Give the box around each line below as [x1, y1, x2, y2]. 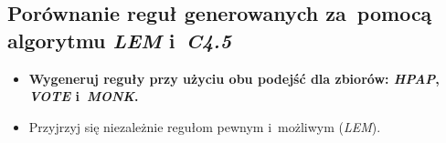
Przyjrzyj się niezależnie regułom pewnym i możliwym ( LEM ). [28, 117, 381, 136]
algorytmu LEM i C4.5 [7, 26, 232, 54]
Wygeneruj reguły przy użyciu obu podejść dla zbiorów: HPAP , [28, 68, 440, 87]
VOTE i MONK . [28, 87, 139, 106]
